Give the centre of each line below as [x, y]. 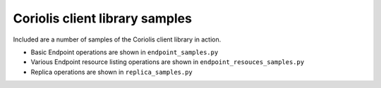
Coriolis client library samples [102, 18]
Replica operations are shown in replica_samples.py [112, 72]
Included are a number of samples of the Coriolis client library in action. [117, 39]
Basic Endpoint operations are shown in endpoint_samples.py [125, 52]
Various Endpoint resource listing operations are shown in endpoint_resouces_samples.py [168, 62]
